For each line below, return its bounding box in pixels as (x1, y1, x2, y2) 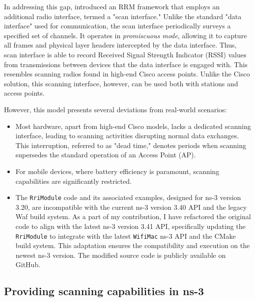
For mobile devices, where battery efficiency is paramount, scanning (15, 166, 220, 176)
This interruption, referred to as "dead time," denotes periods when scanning (15, 140, 247, 150)
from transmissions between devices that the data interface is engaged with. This (4, 59, 248, 69)
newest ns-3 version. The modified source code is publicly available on (15, 250, 226, 260)
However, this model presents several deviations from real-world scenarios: (4, 104, 227, 114)
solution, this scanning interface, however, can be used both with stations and (4, 78, 238, 88)
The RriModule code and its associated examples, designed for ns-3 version (15, 192, 241, 202)
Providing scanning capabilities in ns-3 (4, 283, 204, 299)
